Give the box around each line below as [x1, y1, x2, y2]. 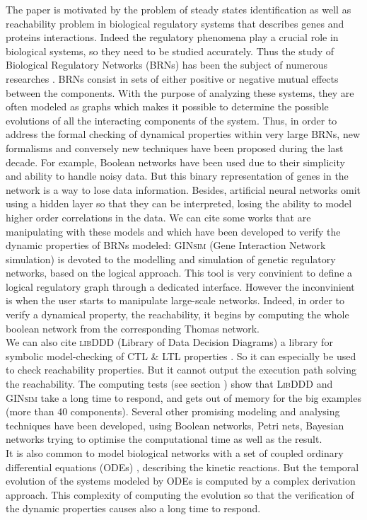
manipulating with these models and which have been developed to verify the [6, 224, 341, 238]
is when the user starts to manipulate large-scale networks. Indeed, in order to [6, 293, 344, 308]
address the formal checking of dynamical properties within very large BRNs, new [6, 127, 361, 141]
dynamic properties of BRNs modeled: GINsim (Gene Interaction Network [6, 238, 326, 253]
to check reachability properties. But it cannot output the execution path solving [6, 362, 356, 377]
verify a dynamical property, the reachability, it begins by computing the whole [6, 307, 349, 322]
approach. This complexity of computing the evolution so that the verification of [6, 487, 354, 502]
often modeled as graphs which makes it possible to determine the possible [6, 99, 329, 114]
